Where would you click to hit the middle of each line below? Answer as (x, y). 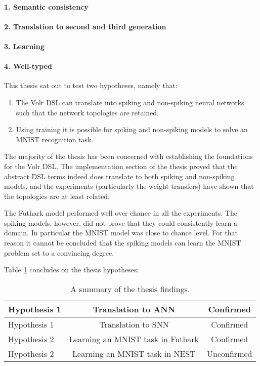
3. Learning (24, 46)
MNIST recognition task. (55, 139)
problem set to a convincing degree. (59, 252)
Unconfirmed (230, 353)
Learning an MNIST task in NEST (134, 353)
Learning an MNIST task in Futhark (134, 339)
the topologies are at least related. (57, 196)
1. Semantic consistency (46, 6)
